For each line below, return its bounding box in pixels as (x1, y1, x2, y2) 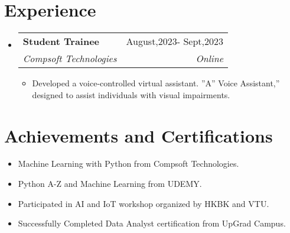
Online (195, 51, 224, 66)
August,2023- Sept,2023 (126, 34, 224, 48)
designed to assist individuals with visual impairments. (32, 88, 230, 101)
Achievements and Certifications (4, 123, 273, 147)
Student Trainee (22, 34, 100, 48)
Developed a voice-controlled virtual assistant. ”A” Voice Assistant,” (32, 77, 280, 89)
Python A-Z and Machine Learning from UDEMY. (18, 177, 202, 190)
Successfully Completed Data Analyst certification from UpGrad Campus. (18, 217, 286, 229)
